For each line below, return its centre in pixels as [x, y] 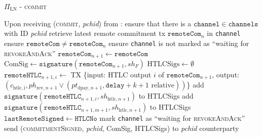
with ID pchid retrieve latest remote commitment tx [85, 33]
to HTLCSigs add [166, 96]
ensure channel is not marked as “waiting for [179, 43]
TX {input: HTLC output [111, 74]
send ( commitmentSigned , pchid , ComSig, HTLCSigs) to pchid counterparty [122, 128]
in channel [224, 33]
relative [163, 86]
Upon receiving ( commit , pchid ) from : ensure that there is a [98, 23]
